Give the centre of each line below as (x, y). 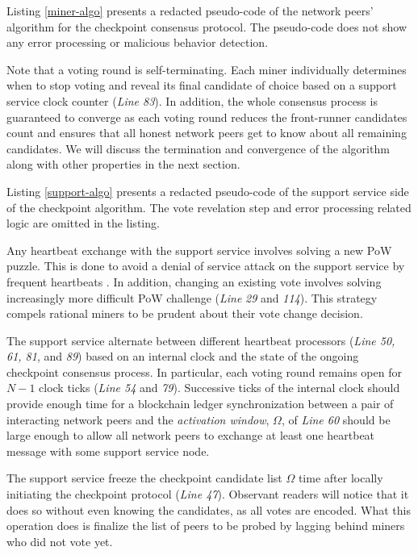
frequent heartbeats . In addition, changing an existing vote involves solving (194, 281)
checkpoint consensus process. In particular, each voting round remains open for (204, 371)
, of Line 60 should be (336, 419)
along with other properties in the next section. (123, 164)
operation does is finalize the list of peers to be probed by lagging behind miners (206, 526)
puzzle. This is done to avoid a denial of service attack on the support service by (206, 266)
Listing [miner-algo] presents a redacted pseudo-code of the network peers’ (190, 10)
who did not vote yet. (60, 541)
